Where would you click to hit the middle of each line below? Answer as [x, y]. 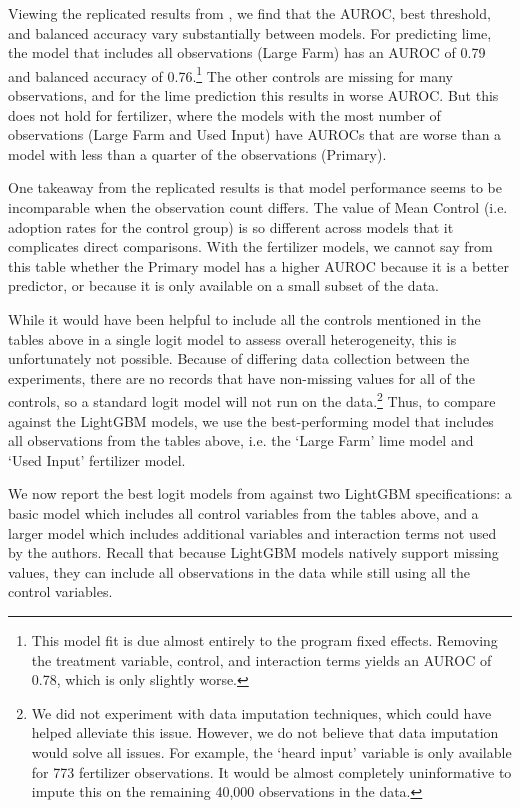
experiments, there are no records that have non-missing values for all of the [241, 377]
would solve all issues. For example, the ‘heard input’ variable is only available [271, 751]
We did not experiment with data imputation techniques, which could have [261, 712]
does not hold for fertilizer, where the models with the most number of [224, 114]
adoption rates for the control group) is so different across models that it [231, 226]
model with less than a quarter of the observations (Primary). [197, 153]
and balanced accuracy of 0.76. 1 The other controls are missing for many [230, 74]
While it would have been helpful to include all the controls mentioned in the [244, 318]
